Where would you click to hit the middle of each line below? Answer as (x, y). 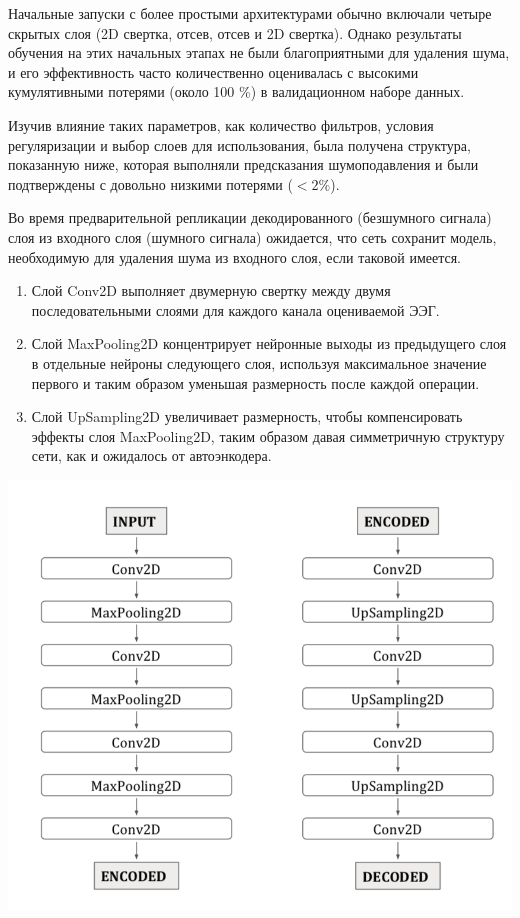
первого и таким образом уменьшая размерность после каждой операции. (255, 382)
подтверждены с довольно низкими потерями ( (150, 183)
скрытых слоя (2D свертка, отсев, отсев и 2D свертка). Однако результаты (235, 32)
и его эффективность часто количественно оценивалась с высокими (213, 71)
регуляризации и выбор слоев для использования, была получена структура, (239, 144)
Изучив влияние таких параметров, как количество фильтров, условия (221, 124)
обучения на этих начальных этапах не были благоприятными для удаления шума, (259, 52)
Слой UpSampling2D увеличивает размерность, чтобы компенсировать (247, 416)
